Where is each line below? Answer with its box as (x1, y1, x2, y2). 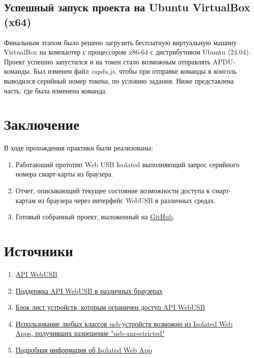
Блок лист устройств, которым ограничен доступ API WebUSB (15, 302, 205, 312)
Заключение (4, 114, 79, 134)
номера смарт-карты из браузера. (15, 169, 113, 179)
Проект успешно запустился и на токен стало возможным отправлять (4, 56, 211, 66)
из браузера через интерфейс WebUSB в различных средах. (38, 195, 216, 205)
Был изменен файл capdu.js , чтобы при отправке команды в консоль (33, 66, 237, 76)
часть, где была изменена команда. (4, 85, 107, 95)
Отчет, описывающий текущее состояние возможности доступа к (15, 185, 210, 196)
